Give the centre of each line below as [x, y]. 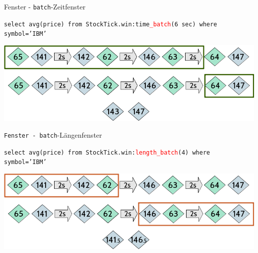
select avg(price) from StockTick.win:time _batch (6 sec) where [111, 24]
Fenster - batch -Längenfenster [53, 134]
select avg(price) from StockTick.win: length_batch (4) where [107, 152]
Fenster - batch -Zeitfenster [45, 6]
